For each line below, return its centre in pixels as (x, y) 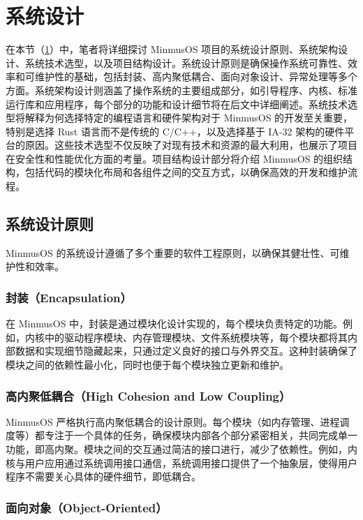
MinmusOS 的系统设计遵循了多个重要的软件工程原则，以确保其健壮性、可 (173, 252)
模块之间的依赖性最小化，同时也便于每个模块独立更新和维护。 (147, 365)
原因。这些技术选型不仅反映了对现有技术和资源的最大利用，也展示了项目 (191, 145)
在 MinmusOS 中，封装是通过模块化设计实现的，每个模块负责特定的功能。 (175, 324)
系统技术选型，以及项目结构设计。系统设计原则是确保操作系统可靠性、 (186, 62)
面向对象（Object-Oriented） (87, 507)
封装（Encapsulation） (69, 297)
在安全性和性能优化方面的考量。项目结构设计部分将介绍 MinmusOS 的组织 (175, 158)
